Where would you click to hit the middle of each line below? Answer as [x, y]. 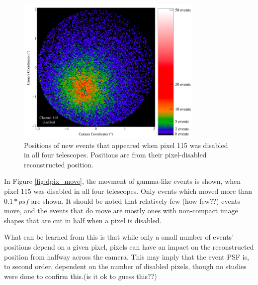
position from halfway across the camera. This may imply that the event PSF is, [127, 256]
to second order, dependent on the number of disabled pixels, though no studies [125, 266]
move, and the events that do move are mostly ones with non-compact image [121, 211]
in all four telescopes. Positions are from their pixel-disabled [115, 155]
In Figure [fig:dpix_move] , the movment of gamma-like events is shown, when [123, 181]
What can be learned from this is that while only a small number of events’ [119, 237]
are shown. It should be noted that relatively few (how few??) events [136, 201]
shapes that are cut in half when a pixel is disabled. [83, 220]
